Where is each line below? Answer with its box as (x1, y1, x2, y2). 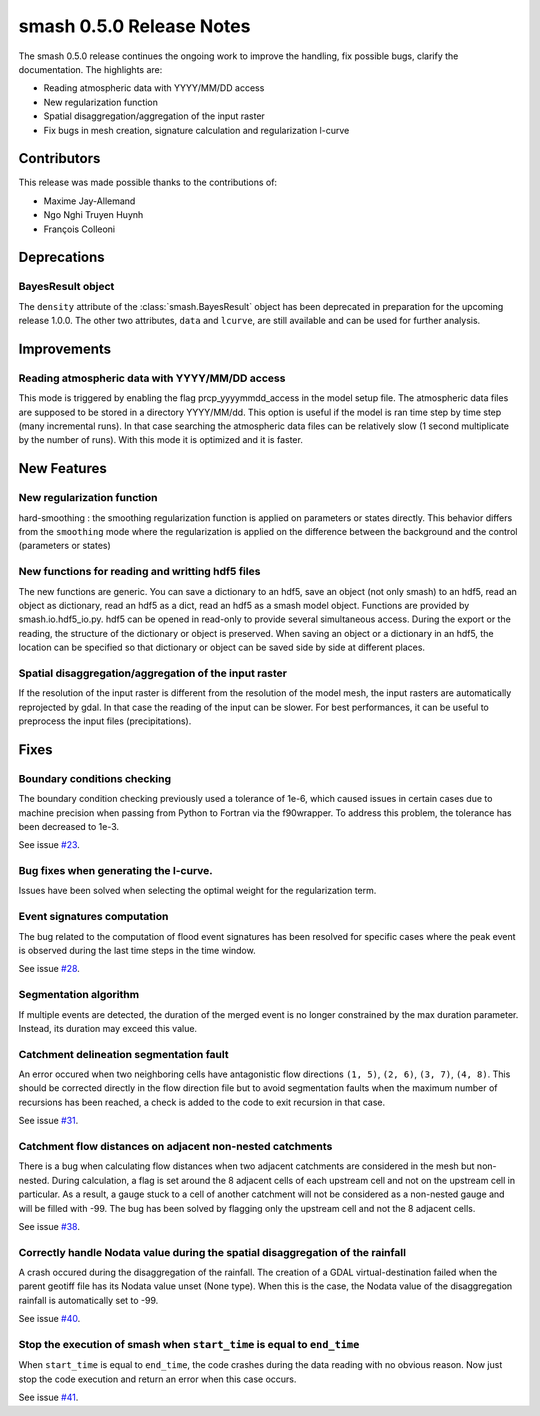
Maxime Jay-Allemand (43, 195, 136, 207)
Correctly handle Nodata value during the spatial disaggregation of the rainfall (18, 1245, 407, 1259)
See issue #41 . (18, 1391, 79, 1404)
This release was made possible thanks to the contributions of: (18, 176, 278, 189)
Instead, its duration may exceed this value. (18, 1022, 198, 1034)
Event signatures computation (18, 910, 169, 924)
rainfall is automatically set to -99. (18, 1294, 159, 1306)
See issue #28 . (18, 963, 80, 975)
